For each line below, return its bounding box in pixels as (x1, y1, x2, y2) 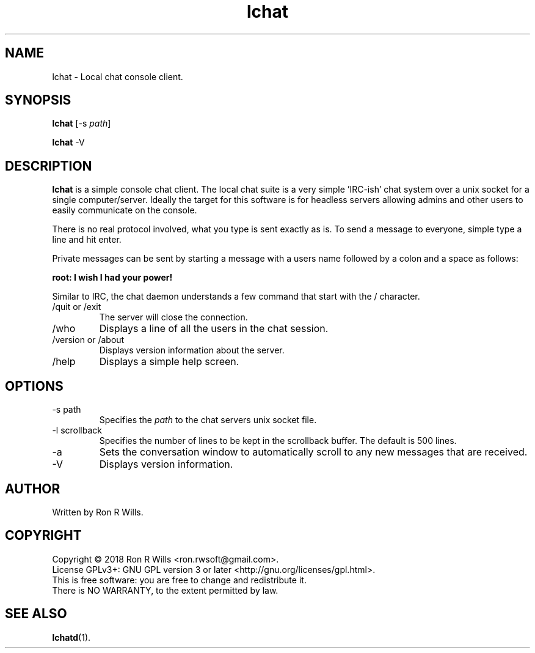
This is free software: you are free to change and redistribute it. (52, 574, 307, 585)
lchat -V (52, 137, 85, 148)
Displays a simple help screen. (99, 355, 239, 368)
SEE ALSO (5, 606, 67, 622)
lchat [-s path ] (52, 118, 111, 129)
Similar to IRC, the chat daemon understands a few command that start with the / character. (52, 291, 420, 302)
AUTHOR (5, 481, 60, 496)
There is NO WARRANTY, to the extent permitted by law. (52, 585, 278, 596)
